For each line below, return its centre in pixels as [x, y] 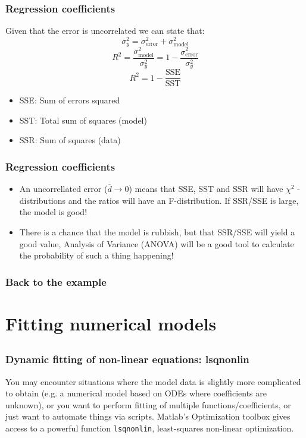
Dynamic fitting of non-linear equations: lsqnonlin [127, 359]
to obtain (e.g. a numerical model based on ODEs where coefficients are [136, 393]
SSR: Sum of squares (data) [70, 140]
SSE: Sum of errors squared [70, 100]
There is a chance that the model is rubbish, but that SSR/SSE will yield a [157, 231]
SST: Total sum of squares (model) [83, 120]
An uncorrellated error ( [63, 189]
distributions [43, 200]
